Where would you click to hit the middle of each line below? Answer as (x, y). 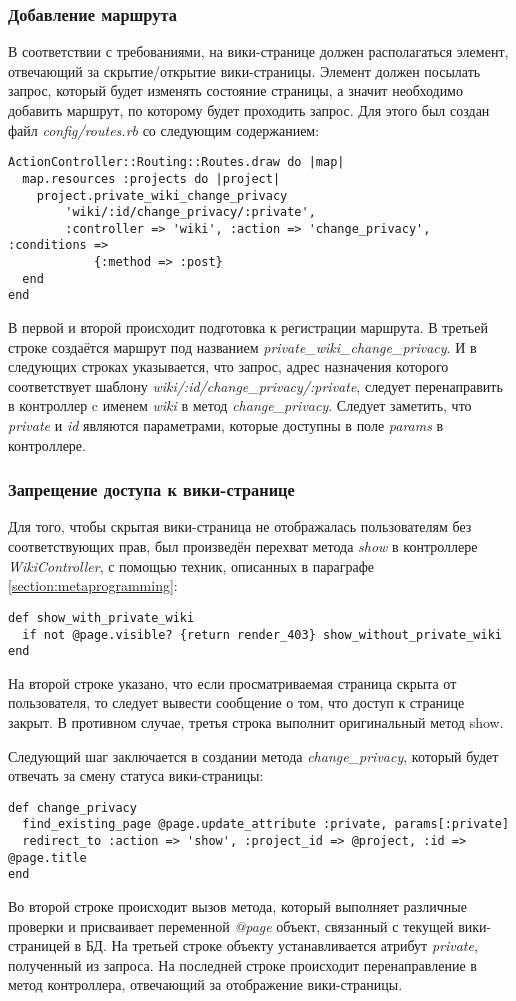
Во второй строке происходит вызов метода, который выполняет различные (237, 906)
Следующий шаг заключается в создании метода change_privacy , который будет (253, 755)
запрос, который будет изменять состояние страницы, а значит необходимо (235, 90)
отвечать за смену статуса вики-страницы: (136, 775)
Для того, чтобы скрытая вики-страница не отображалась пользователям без (240, 526)
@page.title (47, 857)
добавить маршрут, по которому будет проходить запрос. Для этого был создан (249, 110)
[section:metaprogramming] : (93, 585)
